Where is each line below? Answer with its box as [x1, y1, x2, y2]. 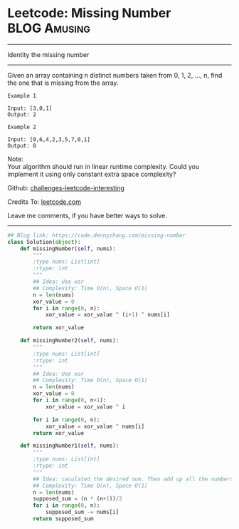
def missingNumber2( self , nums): [20, 337, 119, 344]
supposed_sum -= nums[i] [45, 508, 119, 516]
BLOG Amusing [7, 20, 90, 36]
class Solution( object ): [7, 238, 81, 245]
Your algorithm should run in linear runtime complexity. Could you [7, 162, 200, 170]
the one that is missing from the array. [7, 78, 119, 87]
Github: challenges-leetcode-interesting [7, 183, 124, 192]
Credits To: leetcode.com [7, 197, 82, 206]
